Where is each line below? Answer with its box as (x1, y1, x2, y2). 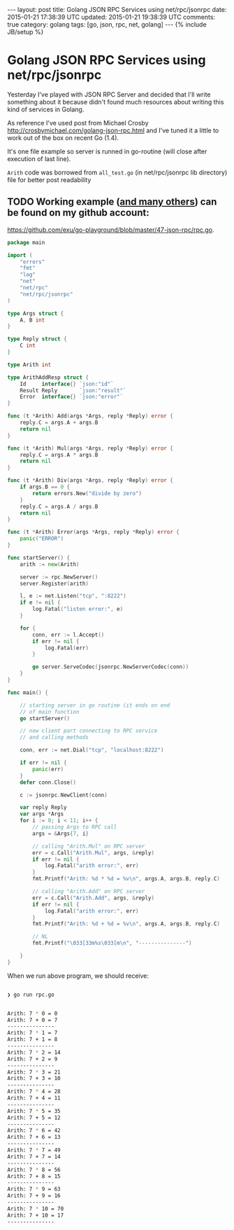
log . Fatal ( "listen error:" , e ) (32, 606, 124, 613)
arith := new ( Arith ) (20, 560, 80, 568)
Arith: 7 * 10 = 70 (7, 1205, 64, 1212)
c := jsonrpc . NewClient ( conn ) (20, 792, 108, 799)
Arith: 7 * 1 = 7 (7, 1030, 58, 1037)
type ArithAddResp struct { (7, 373, 89, 381)
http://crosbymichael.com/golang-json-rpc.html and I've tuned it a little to (7, 126, 219, 134)
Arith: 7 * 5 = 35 (7, 1107, 61, 1114)
